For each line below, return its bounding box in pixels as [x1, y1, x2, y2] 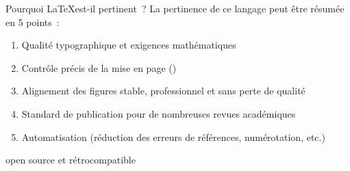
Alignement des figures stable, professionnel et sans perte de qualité [21, 83, 305, 98]
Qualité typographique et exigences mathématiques [21, 38, 236, 52]
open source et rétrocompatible [5, 153, 136, 167]
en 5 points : [5, 14, 60, 29]
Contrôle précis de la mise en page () [21, 60, 177, 75]
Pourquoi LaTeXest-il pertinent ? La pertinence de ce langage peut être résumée [5, 1, 345, 15]
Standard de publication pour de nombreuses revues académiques [21, 106, 296, 120]
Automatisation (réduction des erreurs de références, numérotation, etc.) [21, 129, 325, 144]
